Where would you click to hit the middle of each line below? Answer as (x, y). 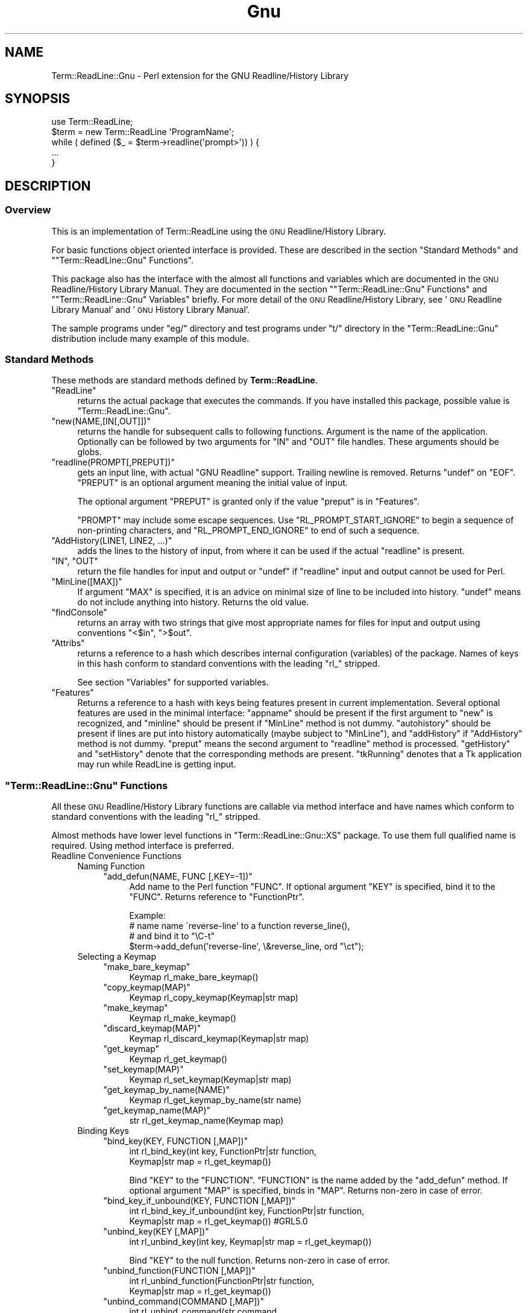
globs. (90, 452)
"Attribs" (68, 643)
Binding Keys (103, 1131)
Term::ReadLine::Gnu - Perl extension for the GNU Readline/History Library (200, 75)
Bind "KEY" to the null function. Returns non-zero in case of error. (259, 1261)
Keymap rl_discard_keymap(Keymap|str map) (219, 1039)
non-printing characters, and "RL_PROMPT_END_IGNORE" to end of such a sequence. (248, 531)
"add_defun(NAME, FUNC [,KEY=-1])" (178, 877)
